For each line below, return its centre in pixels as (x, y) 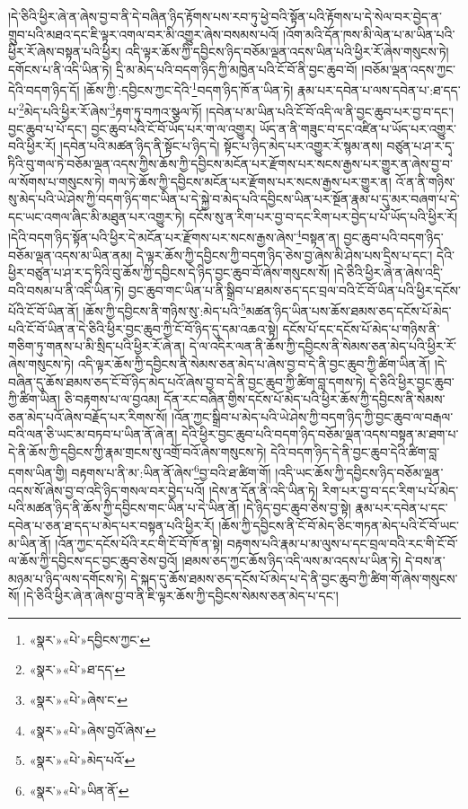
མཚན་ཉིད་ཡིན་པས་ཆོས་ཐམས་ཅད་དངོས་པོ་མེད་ (349, 311)
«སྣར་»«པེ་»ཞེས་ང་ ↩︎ (78, 700)
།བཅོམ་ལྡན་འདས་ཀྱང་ (409, 69)
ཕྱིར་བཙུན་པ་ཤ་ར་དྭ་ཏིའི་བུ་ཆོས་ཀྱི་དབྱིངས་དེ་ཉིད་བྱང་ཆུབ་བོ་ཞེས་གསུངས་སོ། (169, 273)
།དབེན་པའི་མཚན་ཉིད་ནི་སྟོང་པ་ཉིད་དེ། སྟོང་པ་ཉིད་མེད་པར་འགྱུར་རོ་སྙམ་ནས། (221, 146)
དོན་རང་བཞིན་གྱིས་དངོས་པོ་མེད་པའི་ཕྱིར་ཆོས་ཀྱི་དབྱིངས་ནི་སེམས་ (305, 399)
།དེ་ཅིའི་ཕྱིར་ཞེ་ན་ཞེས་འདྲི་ (388, 273)
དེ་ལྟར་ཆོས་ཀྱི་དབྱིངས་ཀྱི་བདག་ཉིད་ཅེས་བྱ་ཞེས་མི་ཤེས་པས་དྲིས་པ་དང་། (284, 255)
